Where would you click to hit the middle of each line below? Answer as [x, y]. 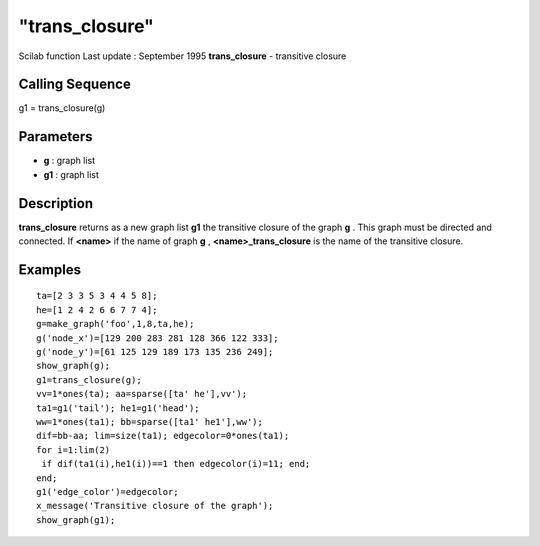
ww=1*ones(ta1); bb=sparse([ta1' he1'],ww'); [150, 421]
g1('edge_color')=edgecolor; [107, 491]
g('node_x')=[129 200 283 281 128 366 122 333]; [157, 338]
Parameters [55, 136]
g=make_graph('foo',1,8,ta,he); [115, 324]
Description [56, 203]
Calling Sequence [75, 84]
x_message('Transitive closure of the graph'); [155, 506]
